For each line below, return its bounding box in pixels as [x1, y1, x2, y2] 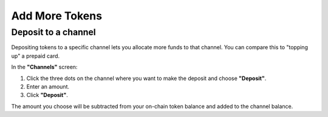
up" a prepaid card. [11, 52, 60, 59]
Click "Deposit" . [26, 92, 68, 99]
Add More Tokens [11, 9, 103, 22]
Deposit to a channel [11, 27, 97, 38]
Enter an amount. [26, 82, 70, 90]
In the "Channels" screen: [11, 64, 78, 71]
